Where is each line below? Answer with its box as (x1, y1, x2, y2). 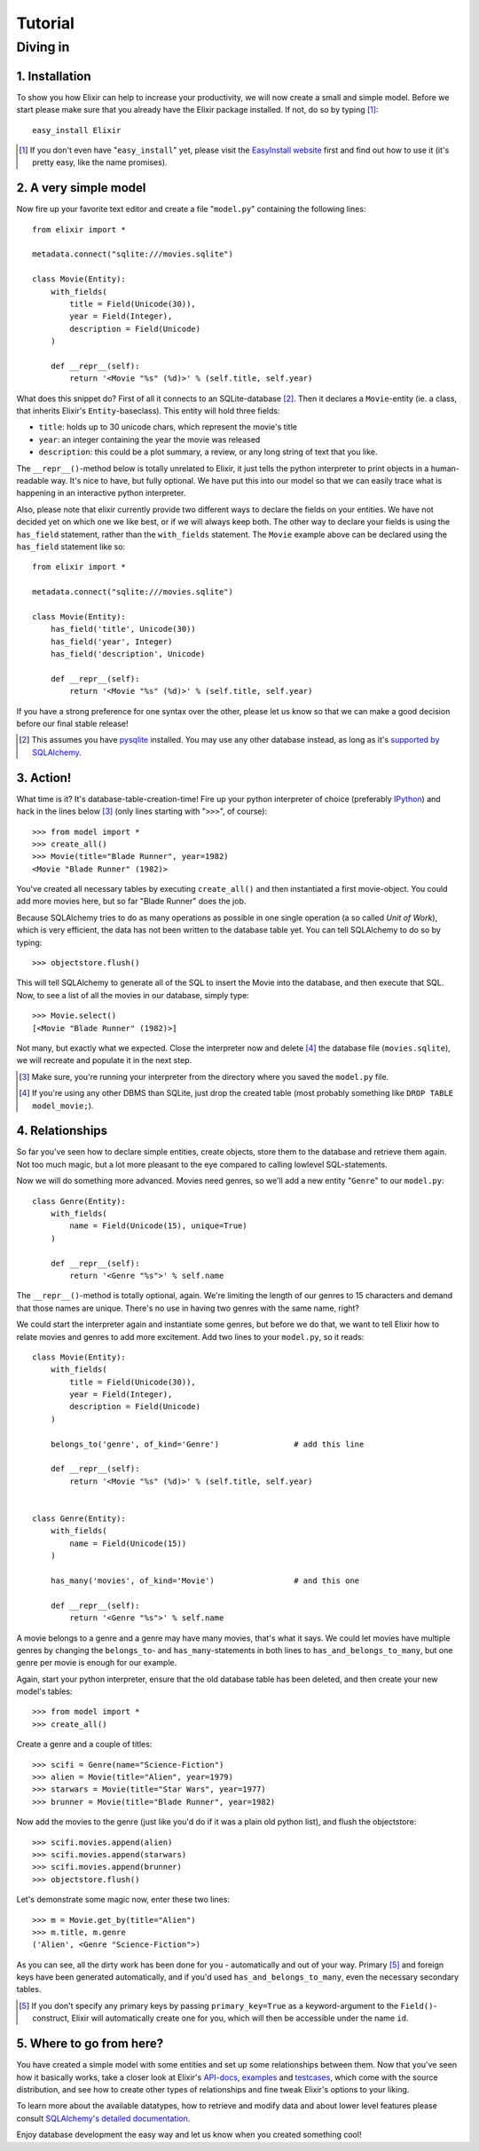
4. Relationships (16, 1123, 108, 1139)
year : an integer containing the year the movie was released (38, 434, 261, 445)
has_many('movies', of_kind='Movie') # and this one (50, 1575, 360, 1586)
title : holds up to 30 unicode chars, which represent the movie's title (38, 422, 297, 432)
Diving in (16, 39, 70, 55)
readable (16, 476, 49, 485)
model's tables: (16, 1686, 73, 1697)
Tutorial (16, 13, 75, 33)
